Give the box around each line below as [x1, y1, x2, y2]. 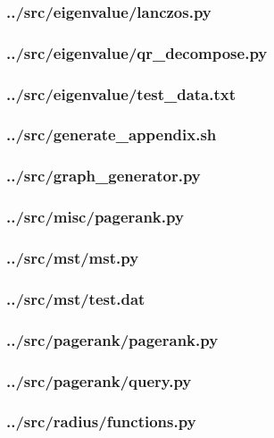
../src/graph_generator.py [6, 164, 201, 187]
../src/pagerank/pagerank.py [6, 328, 219, 350]
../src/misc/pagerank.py [6, 206, 184, 228]
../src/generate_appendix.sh [6, 123, 217, 146]
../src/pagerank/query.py [6, 369, 192, 392]
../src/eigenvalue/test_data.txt [6, 82, 237, 105]
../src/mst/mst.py [6, 246, 139, 268]
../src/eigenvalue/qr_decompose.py [6, 41, 268, 63]
